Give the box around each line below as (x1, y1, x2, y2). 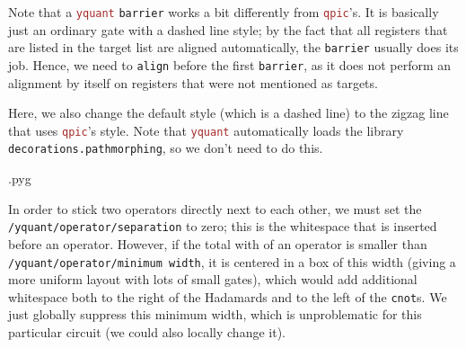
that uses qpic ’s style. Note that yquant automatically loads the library (8, 120, 404, 139)
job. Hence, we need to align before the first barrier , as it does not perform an (8, 55, 452, 74)
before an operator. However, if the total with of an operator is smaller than (8, 234, 427, 253)
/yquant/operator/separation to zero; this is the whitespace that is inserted (8, 217, 437, 236)
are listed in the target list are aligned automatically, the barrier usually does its (8, 38, 459, 57)
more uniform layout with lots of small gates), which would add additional (8, 270, 418, 289)
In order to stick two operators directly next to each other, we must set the (8, 199, 422, 218)
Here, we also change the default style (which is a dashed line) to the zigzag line (8, 103, 449, 122)
